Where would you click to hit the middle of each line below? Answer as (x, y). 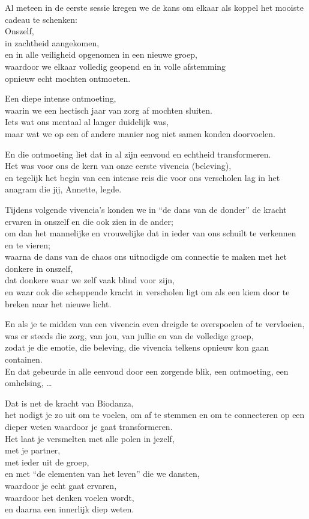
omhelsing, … (28, 383)
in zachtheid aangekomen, (52, 42)
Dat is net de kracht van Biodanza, (69, 403)
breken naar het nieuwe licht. (58, 303)
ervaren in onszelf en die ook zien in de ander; (89, 221)
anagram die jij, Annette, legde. (63, 189)
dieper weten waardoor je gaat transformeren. (89, 426)
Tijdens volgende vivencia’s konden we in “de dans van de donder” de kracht (146, 209)
